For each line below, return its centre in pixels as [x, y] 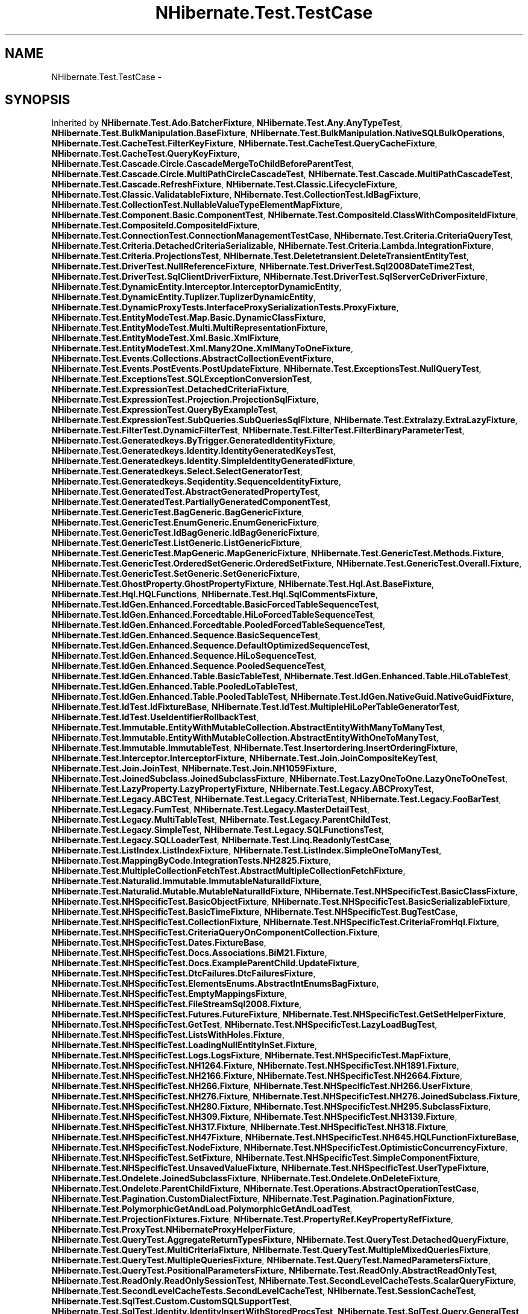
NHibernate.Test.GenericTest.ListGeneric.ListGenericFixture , [177, 543]
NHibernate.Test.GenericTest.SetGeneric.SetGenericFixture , [176, 574]
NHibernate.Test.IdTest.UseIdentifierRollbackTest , [155, 717]
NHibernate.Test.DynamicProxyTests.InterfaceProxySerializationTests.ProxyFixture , [225, 307]
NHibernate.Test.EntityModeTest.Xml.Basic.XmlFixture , [166, 338]
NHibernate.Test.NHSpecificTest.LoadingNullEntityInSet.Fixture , [184, 1045]
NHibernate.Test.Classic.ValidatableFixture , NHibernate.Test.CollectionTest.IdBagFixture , [236, 195]
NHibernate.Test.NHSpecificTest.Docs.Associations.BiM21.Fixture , [189, 953]
